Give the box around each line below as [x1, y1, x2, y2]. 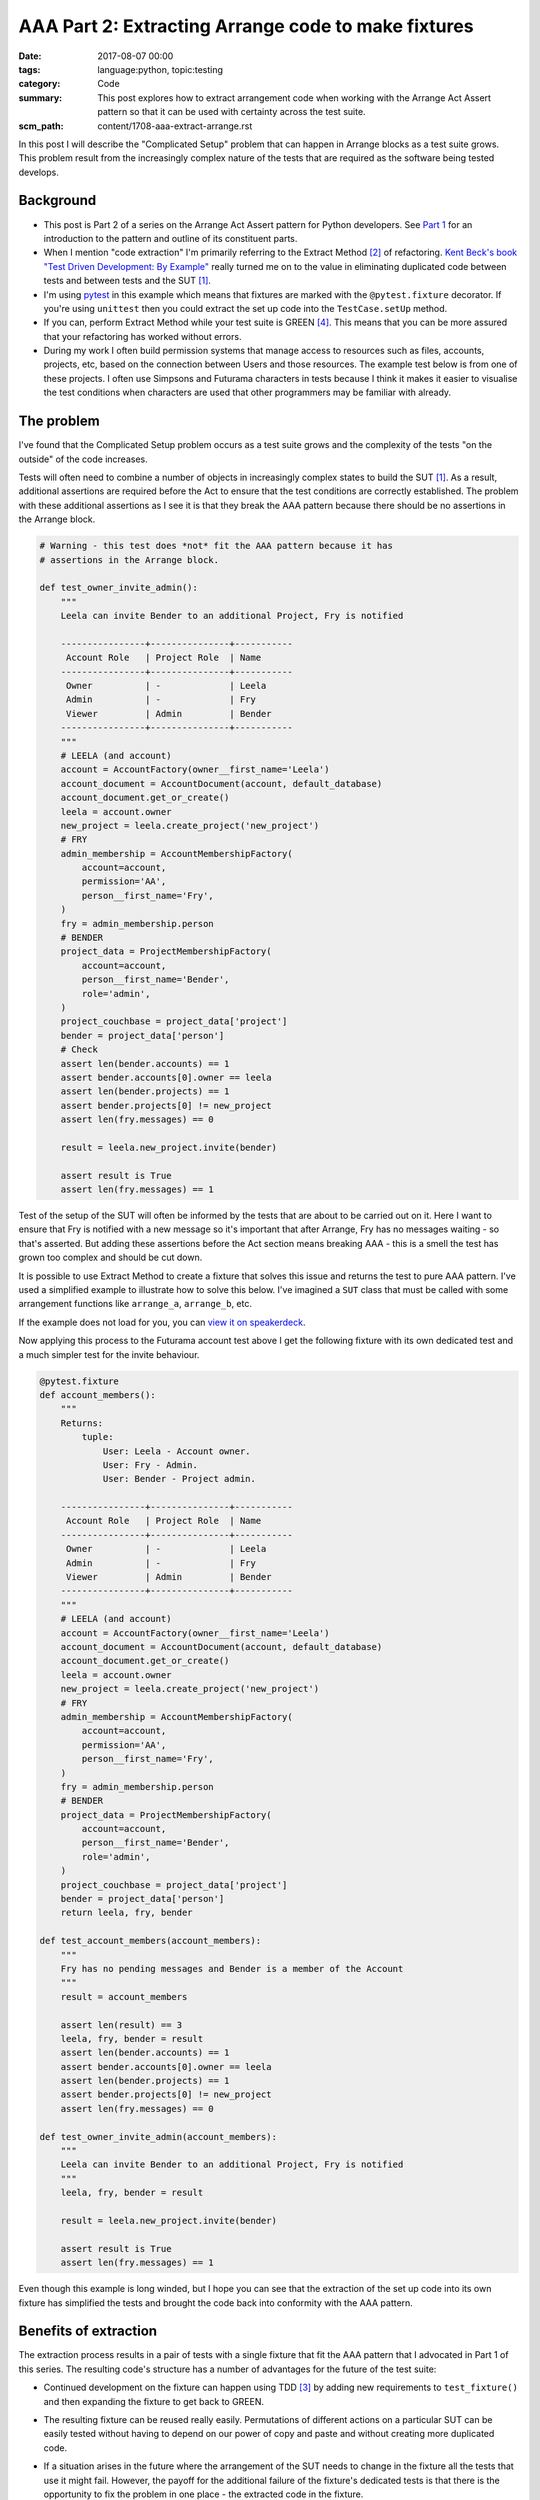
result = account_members [60, 1991, 188, 2002]
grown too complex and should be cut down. [18, 1251, 203, 1264]
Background [18, 192, 97, 209]
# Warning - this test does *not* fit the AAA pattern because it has [39, 540, 394, 552]
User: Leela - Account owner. [102, 1445, 251, 1457]
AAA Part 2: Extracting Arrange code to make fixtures [18, 15, 474, 37]
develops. [18, 166, 59, 178]
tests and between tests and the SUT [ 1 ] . [43, 275, 212, 287]
